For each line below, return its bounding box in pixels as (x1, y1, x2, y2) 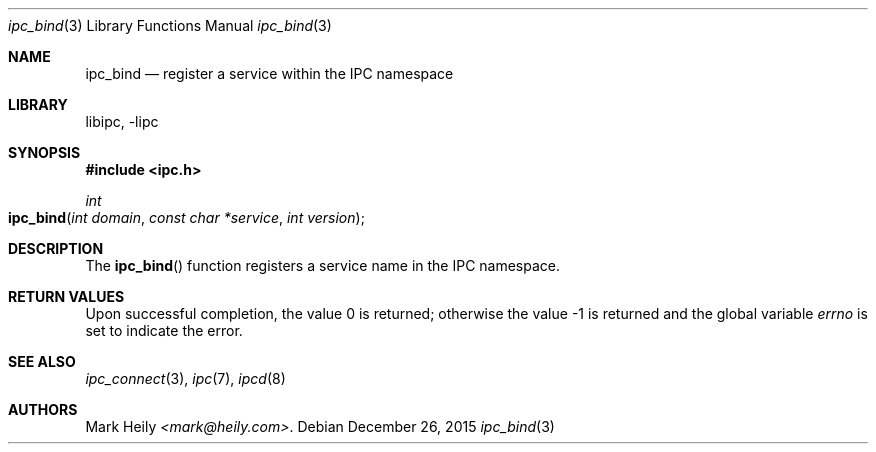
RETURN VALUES (8, 288, 125, 305)
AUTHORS (8, 401, 78, 418)
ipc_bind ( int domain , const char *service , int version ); (8, 209, 365, 226)
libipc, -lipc (85, 113, 159, 130)
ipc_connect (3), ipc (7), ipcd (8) (85, 370, 286, 387)
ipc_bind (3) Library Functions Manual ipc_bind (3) (8, 17, 332, 34)
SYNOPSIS (8, 144, 81, 161)
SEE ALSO (8, 353, 76, 370)
